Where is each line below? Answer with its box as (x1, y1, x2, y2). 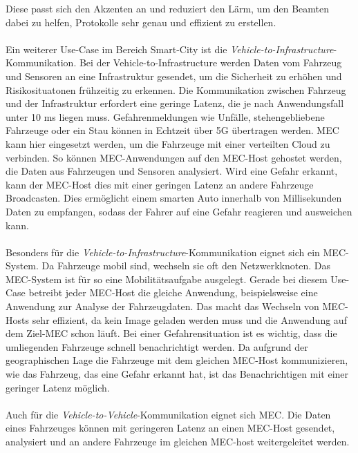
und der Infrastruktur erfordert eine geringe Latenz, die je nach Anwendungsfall (6, 96, 344, 110)
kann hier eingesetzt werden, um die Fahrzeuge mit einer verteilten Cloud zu (6, 136, 330, 151)
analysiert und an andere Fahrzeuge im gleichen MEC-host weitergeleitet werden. (6, 434, 350, 448)
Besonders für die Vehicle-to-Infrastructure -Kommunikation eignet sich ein (6, 244, 320, 259)
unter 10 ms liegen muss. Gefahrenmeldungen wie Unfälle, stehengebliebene (6, 109, 325, 124)
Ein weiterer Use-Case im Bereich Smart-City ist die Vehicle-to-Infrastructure (6, 41, 334, 56)
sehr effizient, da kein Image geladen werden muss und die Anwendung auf (32, 312, 347, 327)
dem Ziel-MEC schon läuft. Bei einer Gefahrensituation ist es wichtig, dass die (6, 326, 337, 340)
